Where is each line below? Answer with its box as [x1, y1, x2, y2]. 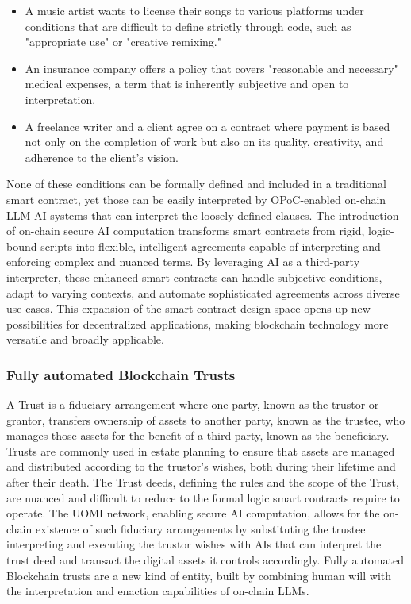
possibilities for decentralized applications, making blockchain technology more [6, 315, 389, 332]
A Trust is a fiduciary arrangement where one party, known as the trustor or [6, 396, 379, 413]
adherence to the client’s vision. [25, 148, 179, 165]
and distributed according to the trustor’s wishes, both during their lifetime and [6, 458, 396, 475]
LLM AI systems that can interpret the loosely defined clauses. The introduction [6, 206, 399, 223]
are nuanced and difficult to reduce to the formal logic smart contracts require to [6, 489, 400, 506]
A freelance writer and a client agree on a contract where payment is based [25, 117, 390, 134]
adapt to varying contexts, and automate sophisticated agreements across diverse [6, 284, 400, 301]
